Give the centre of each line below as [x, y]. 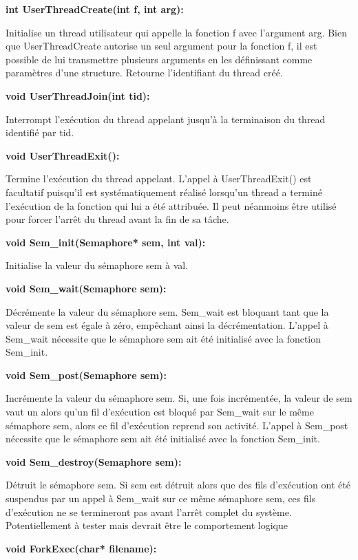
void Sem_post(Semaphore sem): [86, 375]
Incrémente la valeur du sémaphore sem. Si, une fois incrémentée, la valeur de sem [179, 398]
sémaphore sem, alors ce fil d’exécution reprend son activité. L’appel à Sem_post [177, 425]
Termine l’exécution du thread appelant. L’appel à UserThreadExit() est [159, 179]
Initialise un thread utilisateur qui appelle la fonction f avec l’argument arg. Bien [176, 32]
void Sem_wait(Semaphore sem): [86, 288]
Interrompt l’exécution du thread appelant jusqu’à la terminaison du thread [166, 119]
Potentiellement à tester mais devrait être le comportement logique [147, 525]
